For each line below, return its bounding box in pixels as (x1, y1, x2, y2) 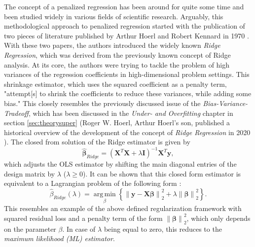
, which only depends (186, 212, 251, 223)
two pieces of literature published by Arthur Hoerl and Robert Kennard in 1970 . (4, 30, 249, 40)
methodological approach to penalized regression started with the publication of (4, 21, 245, 31)
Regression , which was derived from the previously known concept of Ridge (4, 49, 231, 60)
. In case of (62, 223, 96, 234)
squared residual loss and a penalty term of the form (4, 212, 163, 223)
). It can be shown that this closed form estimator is (82, 168, 241, 178)
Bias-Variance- (203, 98, 248, 108)
